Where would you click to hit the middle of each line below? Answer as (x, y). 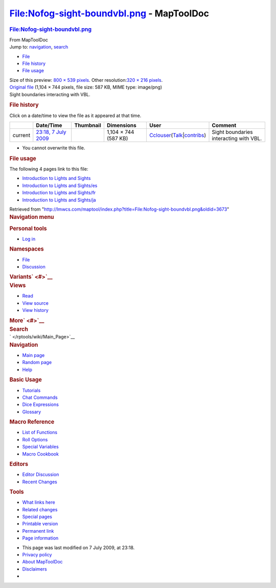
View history (35, 310)
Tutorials (31, 390)
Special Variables (40, 447)
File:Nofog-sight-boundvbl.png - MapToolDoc (109, 13)
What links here (39, 502)
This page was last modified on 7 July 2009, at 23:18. (78, 548)
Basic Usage (26, 380)
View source (35, 303)
